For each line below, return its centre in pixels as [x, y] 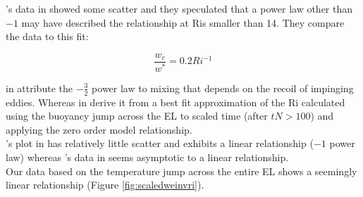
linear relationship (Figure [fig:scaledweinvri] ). [105, 185]
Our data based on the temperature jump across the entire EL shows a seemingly [181, 171]
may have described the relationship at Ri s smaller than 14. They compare [183, 22]
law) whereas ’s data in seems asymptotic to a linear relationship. [147, 157]
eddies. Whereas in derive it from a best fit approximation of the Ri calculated [176, 102]
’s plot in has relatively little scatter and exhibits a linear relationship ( [160, 143]
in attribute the [39, 88]
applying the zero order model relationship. [99, 129]
